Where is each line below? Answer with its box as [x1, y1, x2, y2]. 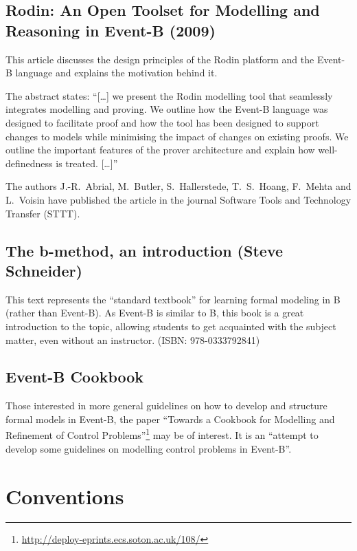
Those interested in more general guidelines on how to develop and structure [5, 398, 327, 413]
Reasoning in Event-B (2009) [5, 19, 216, 41]
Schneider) [5, 259, 82, 281]
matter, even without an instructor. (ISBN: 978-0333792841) [5, 332, 260, 347]
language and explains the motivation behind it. [15, 65, 218, 80]
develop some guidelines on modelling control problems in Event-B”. [5, 441, 292, 455]
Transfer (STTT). [5, 206, 80, 220]
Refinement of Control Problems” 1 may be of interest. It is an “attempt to [5, 426, 319, 442]
